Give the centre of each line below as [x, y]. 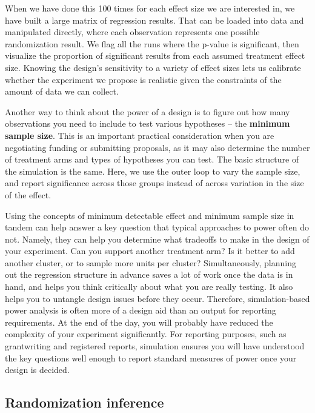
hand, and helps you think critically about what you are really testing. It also [149, 287]
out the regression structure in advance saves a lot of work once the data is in [149, 274]
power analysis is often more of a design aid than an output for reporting [141, 310]
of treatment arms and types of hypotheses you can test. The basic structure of [152, 159]
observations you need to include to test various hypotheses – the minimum [148, 123]
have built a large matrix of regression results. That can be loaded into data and [154, 20]
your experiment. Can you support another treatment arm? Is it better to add [150, 251]
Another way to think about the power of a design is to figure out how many [148, 111]
